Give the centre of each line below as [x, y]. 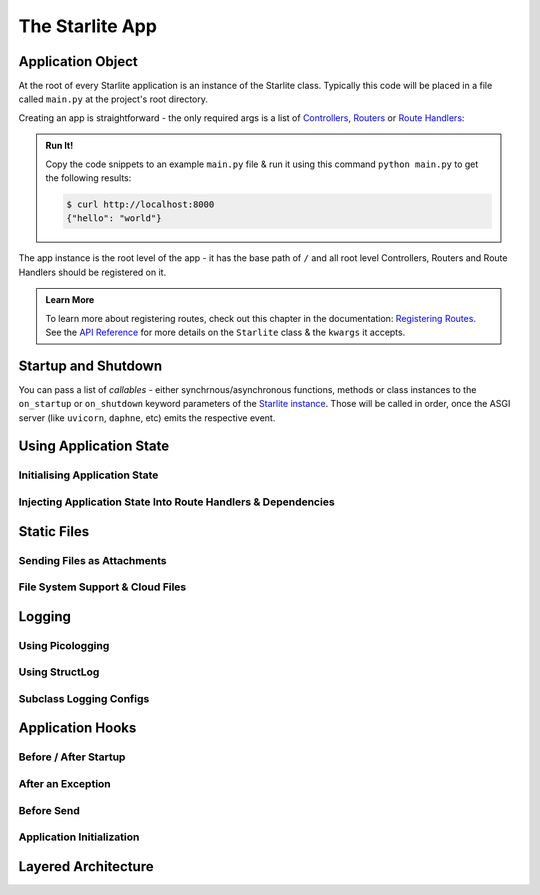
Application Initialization [79, 837]
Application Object [78, 61]
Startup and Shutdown [90, 365]
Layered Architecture [86, 866]
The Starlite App [87, 26]
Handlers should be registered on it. [92, 272]
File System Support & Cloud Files [102, 587]
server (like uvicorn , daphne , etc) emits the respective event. [147, 417]
